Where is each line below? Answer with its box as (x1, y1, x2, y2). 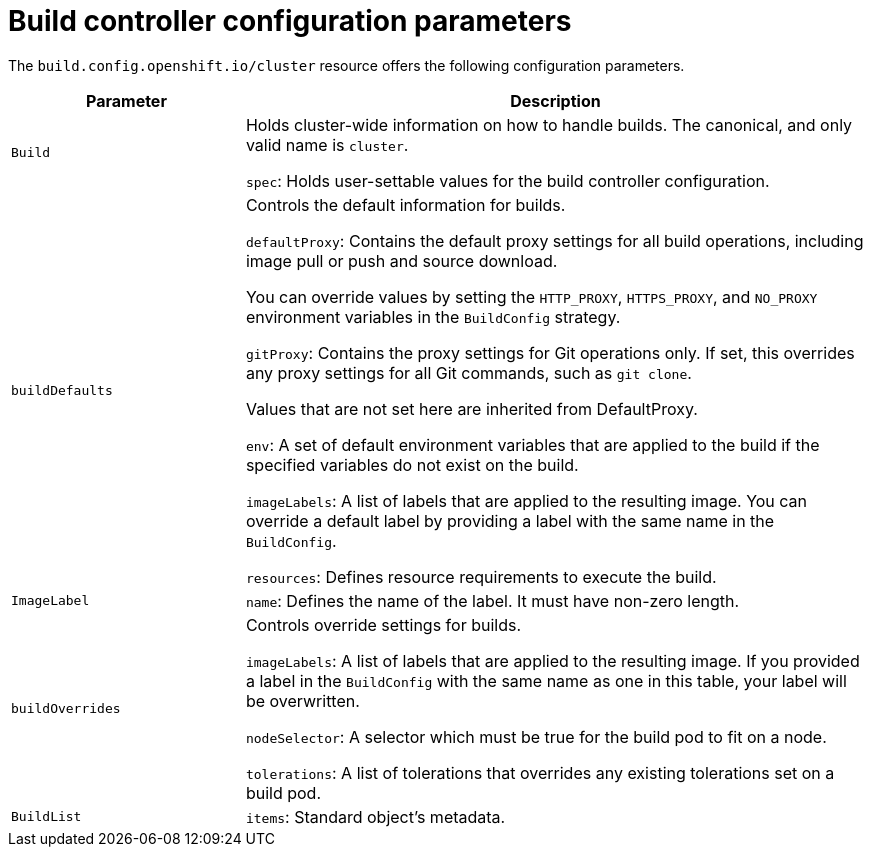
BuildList (11, 809, 82, 825)
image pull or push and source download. (245, 250, 558, 271)
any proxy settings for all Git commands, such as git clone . (245, 362, 692, 383)
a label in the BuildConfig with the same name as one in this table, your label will (245, 670, 847, 691)
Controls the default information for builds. (245, 194, 566, 215)
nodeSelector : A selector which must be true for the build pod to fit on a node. (245, 726, 827, 747)
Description (510, 90, 601, 111)
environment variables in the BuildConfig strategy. (245, 306, 621, 327)
